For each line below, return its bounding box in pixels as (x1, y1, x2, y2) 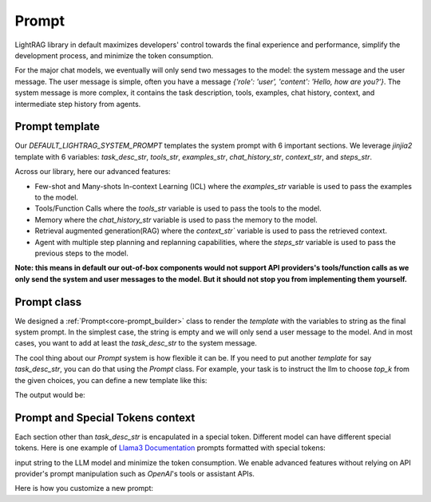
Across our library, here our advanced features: (14, 167, 171, 176)
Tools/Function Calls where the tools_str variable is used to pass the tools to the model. (34, 204, 322, 213)
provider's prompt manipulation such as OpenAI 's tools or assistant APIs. (14, 469, 255, 479)
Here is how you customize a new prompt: (14, 484, 154, 493)
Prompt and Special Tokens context (14, 411, 196, 425)
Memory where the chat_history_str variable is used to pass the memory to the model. (34, 215, 318, 224)
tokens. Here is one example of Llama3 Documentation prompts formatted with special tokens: (14, 443, 326, 453)
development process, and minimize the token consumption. (14, 50, 214, 60)
